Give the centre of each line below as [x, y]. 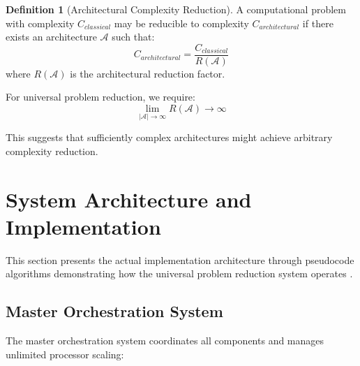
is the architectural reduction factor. [148, 73]
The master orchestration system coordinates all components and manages [165, 341]
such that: [133, 37]
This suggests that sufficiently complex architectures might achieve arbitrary [169, 137]
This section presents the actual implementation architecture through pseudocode [180, 259]
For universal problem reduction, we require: [100, 97]
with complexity [40, 23]
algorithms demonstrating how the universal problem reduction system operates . [179, 273]
